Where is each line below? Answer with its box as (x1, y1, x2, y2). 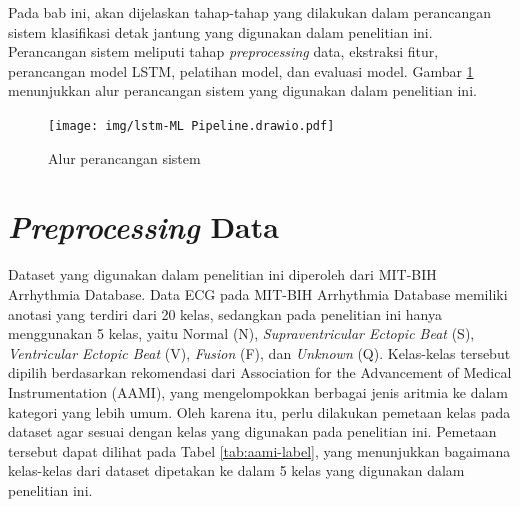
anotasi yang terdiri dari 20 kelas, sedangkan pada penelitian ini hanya (8, 303, 443, 324)
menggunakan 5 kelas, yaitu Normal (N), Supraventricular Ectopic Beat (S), (8, 323, 475, 344)
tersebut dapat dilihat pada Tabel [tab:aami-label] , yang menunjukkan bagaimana (8, 440, 511, 461)
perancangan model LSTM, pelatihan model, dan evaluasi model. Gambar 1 (8, 60, 474, 81)
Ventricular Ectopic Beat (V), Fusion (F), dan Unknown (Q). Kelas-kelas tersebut (8, 342, 511, 363)
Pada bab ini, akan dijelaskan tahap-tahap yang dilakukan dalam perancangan (8, 2, 492, 22)
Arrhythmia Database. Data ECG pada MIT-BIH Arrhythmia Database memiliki (8, 283, 508, 304)
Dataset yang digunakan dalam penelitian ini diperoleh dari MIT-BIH (8, 264, 437, 285)
